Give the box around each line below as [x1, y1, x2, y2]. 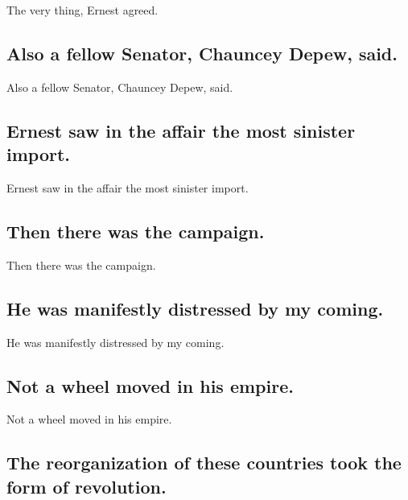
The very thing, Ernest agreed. [6, 2, 159, 18]
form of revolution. [6, 473, 167, 498]
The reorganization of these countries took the [6, 450, 402, 475]
